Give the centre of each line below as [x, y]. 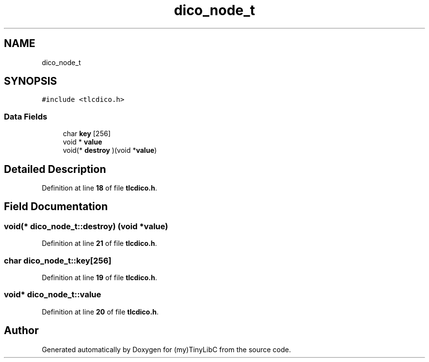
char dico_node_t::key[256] [58, 260]
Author [21, 331]
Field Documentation [56, 207]
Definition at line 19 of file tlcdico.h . [99, 278]
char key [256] [87, 134]
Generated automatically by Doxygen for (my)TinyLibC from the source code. [167, 349]
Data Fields [26, 116]
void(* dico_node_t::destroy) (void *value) [86, 226]
